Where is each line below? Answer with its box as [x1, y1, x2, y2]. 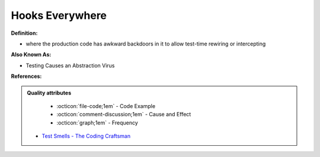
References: [11, 73, 42, 80]
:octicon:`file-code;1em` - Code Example [56, 102, 156, 109]
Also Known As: [11, 51, 52, 58]
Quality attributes [27, 89, 71, 96]
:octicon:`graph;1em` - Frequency [56, 119, 139, 126]
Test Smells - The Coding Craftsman [41, 133, 130, 140]
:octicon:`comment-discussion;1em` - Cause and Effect [56, 111, 191, 118]
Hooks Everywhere [11, 9, 107, 22]
